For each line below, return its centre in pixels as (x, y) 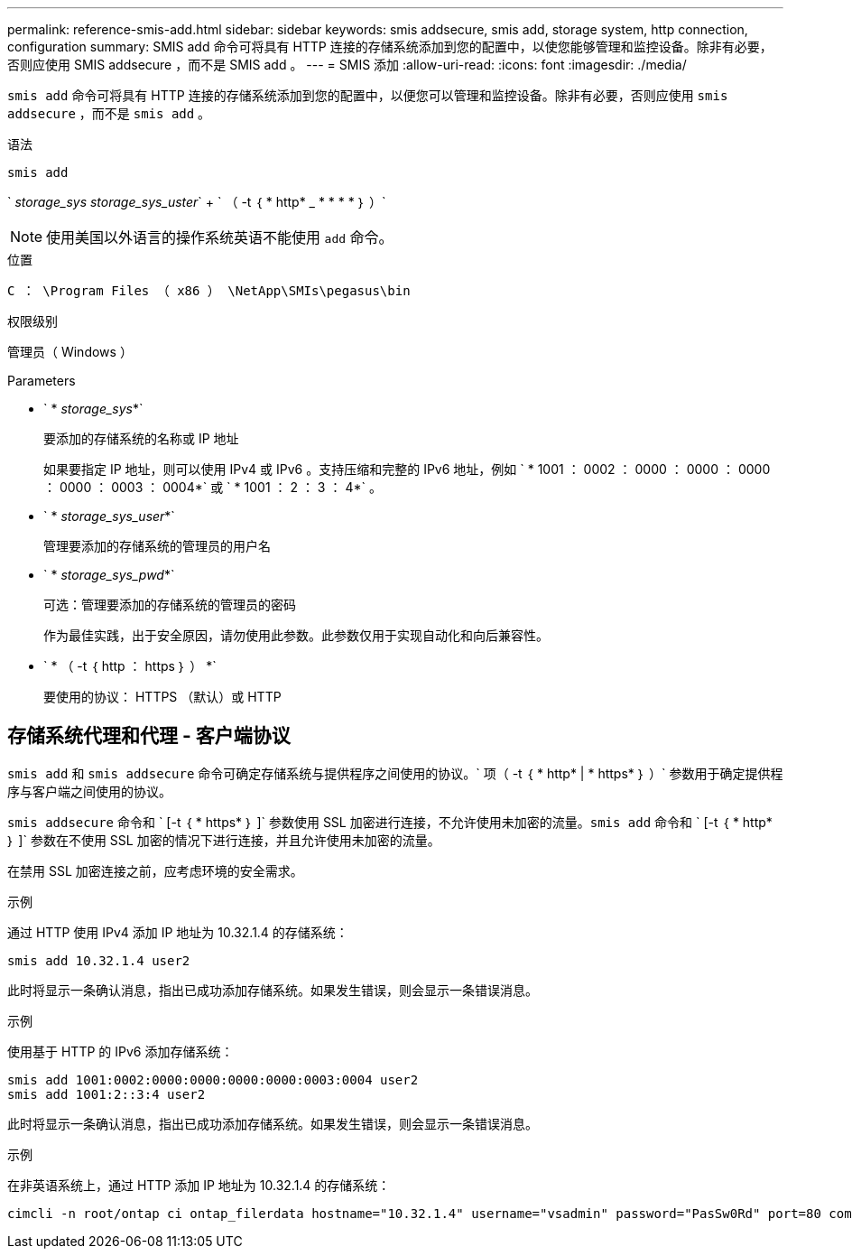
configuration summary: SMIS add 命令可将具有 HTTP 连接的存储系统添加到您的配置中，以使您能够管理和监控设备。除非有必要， (390, 47)
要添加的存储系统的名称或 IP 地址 (141, 438)
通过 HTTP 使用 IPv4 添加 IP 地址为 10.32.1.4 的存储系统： (178, 932)
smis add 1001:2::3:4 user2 (106, 1094)
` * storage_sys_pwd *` (109, 575)
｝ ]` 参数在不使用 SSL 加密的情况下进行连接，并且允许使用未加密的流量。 (224, 840)
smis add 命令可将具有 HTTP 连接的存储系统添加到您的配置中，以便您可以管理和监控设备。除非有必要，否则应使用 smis (368, 95)
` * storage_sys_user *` (109, 516)
